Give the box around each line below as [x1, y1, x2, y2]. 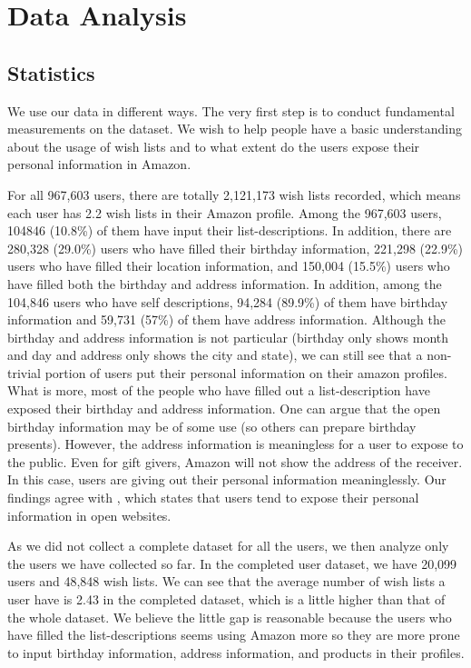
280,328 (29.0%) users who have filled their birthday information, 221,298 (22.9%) [7, 238, 464, 257]
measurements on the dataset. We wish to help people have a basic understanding [7, 119, 463, 138]
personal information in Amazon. [7, 155, 191, 174]
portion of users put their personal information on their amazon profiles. [44, 363, 447, 382]
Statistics [7, 58, 95, 86]
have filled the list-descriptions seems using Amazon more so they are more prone [7, 625, 460, 644]
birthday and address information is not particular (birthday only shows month [7, 327, 449, 346]
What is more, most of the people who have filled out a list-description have [7, 381, 430, 400]
